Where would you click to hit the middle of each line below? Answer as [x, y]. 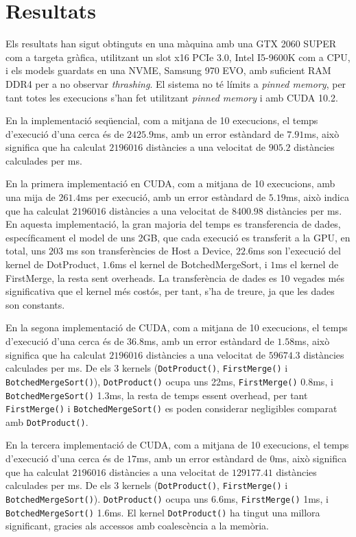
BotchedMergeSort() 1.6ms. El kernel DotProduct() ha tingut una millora [163, 512]
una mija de [31, 197]
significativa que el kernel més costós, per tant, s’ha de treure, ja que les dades [170, 291]
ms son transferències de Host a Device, [150, 251]
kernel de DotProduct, [52, 264]
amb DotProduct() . [47, 421]
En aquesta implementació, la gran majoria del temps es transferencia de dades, [173, 224]
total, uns [26, 251]
